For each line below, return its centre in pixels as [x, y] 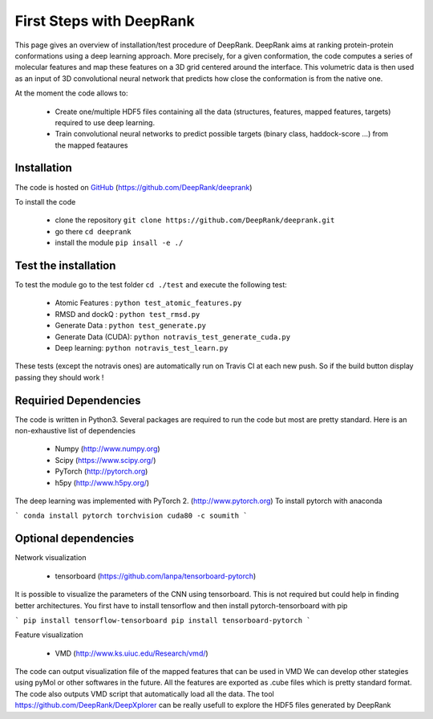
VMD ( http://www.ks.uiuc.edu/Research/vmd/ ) [132, 653]
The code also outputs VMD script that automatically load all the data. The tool [144, 693]
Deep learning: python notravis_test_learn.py [142, 348]
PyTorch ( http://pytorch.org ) [101, 471]
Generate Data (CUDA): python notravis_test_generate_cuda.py [173, 336]
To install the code [45, 201]
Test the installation [65, 265]
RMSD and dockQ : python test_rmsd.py [127, 314]
